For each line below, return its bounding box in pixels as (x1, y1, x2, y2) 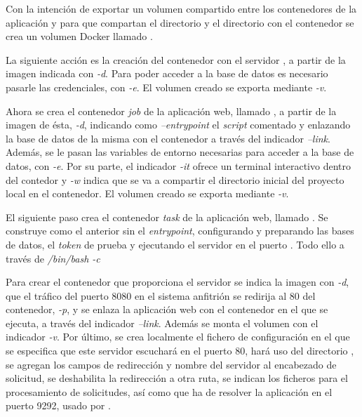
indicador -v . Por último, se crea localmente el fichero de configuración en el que (6, 329, 350, 344)
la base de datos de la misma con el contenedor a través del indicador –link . (6, 131, 330, 145)
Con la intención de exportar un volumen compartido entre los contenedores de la (6, 1, 357, 15)
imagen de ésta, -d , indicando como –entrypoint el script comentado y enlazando (6, 117, 351, 132)
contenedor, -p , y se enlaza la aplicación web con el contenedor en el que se (6, 302, 328, 317)
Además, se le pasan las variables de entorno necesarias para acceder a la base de (6, 145, 354, 159)
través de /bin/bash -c (6, 251, 100, 265)
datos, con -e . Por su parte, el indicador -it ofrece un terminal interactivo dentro (6, 158, 351, 173)
